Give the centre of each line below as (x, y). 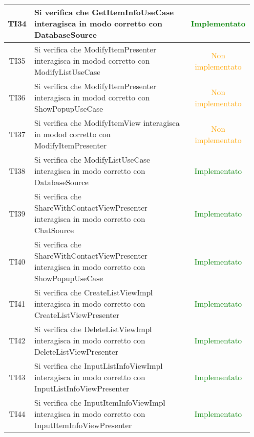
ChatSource (54, 230)
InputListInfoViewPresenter (82, 388)
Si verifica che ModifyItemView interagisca (107, 123)
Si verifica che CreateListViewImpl (94, 292)
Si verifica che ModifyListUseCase (92, 159)
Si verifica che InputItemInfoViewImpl (100, 402)
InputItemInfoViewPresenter (83, 425)
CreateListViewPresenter (77, 315)
